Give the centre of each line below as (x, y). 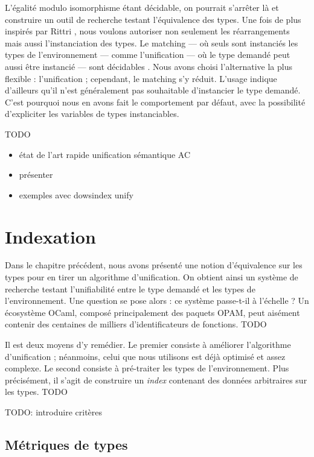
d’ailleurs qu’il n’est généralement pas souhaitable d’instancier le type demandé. (153, 90)
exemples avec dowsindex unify (76, 194)
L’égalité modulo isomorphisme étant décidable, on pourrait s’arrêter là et (142, 7)
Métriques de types (66, 444)
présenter (36, 175)
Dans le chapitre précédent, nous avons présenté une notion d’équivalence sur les (154, 265)
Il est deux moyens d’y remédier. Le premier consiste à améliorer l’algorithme (148, 344)
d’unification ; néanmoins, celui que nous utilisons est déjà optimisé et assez (145, 356)
